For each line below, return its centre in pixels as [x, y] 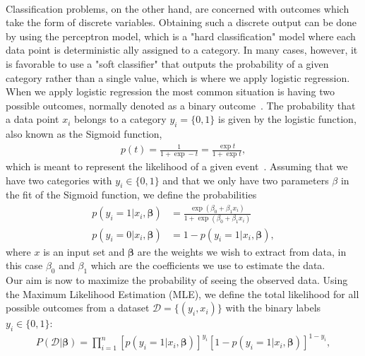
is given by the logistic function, [287, 119]
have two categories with [59, 180]
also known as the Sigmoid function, [84, 134]
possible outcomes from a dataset [78, 308]
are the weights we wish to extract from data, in [242, 251]
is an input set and [84, 251]
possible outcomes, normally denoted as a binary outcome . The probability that [181, 105]
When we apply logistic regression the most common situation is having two [170, 91]
